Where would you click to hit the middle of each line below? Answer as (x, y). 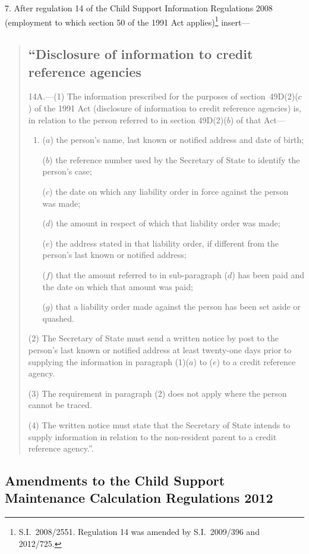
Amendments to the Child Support (115, 480)
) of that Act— (258, 119)
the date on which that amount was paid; (118, 286)
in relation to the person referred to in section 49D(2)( (127, 119)
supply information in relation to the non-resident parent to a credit (152, 436)
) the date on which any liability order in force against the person (169, 191)
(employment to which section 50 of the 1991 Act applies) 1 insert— (127, 21)
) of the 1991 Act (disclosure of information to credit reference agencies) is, (165, 108)
